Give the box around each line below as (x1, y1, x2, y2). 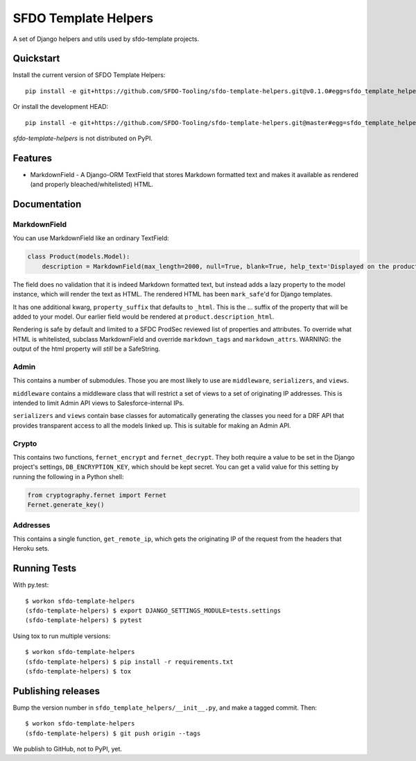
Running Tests (12, 562, 76, 574)
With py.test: (12, 580, 49, 589)
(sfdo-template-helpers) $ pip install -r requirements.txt (25, 658, 234, 666)
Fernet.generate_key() (27, 501, 105, 509)
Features (12, 152, 52, 164)
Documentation (12, 199, 82, 210)
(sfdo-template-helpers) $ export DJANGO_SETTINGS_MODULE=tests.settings (25, 606, 281, 614)
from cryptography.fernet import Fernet (27, 491, 166, 499)
